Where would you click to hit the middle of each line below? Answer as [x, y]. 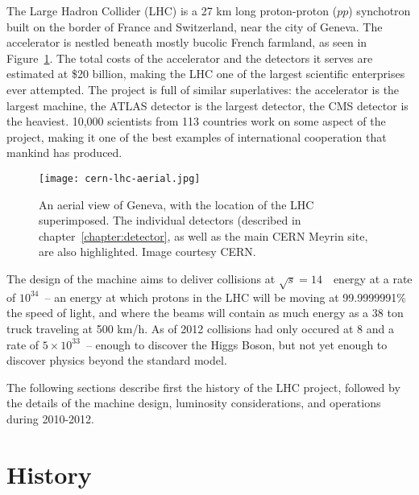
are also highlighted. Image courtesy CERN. [147, 252]
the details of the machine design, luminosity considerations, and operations [194, 403]
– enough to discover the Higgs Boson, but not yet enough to [236, 344]
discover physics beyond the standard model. [117, 360]
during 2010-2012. [50, 418]
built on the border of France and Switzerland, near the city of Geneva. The [195, 26]
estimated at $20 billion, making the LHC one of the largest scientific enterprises [206, 74]
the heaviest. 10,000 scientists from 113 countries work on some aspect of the [196, 121]
